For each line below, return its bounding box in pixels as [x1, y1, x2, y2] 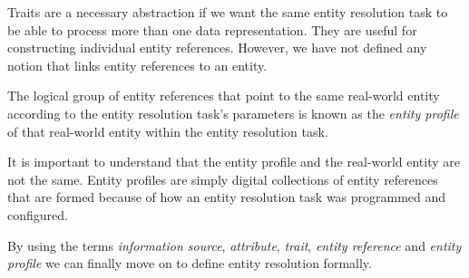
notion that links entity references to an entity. [7, 55, 268, 74]
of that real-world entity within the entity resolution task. [7, 121, 328, 140]
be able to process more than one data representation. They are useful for [7, 20, 417, 39]
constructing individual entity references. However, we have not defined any [7, 38, 427, 57]
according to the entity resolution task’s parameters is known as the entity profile [7, 103, 459, 122]
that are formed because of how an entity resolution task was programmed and [7, 187, 446, 206]
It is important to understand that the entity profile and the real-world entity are [7, 152, 460, 171]
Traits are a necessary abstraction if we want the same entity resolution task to [7, 3, 448, 21]
